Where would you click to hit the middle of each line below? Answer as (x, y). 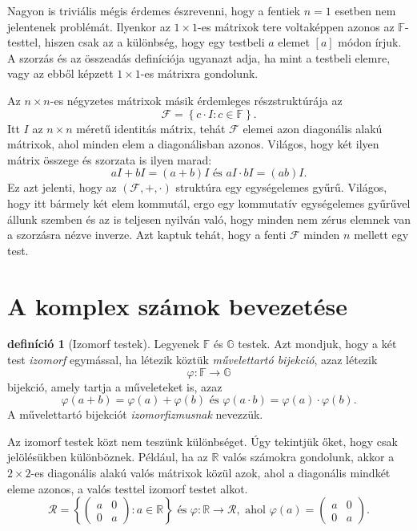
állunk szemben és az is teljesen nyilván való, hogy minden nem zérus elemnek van (209, 219)
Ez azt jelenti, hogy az (62, 187)
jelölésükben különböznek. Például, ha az (108, 457)
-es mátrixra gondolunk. (199, 73)
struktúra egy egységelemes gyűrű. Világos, (281, 187)
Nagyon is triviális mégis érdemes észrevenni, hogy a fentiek (154, 10)
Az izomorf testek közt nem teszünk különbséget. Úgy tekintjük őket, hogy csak (202, 441)
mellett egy (381, 235)
